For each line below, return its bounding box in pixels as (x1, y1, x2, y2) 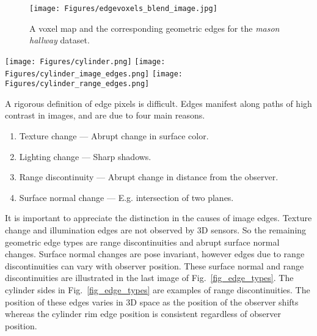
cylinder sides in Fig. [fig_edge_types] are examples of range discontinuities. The (5, 283, 310, 296)
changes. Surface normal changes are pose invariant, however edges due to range (5, 247, 305, 260)
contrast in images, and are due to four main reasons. (5, 109, 205, 122)
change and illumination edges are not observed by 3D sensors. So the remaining (5, 223, 307, 236)
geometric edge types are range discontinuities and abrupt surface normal (5, 235, 280, 248)
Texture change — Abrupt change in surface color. (19, 130, 209, 142)
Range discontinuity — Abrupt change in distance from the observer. (19, 170, 279, 183)
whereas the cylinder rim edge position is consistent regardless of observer (5, 307, 281, 320)
